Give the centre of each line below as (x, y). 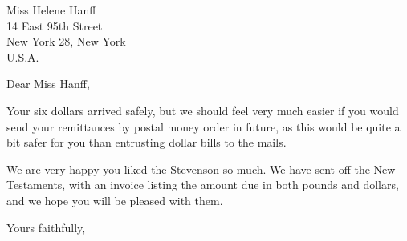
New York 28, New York (66, 41)
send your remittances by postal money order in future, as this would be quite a (203, 126)
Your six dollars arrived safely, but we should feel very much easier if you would (203, 110)
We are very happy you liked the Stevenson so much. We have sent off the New (201, 169)
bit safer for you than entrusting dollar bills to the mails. (147, 142)
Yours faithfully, (46, 227)
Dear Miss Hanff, (48, 84)
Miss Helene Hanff (51, 10)
